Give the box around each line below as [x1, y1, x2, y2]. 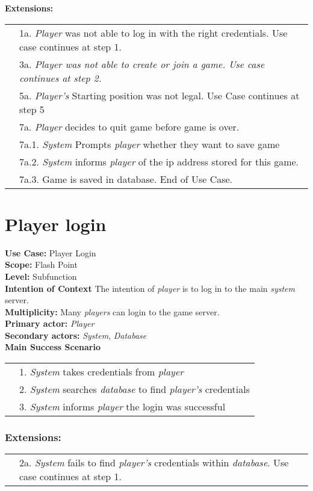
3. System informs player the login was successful [19, 400, 226, 414]
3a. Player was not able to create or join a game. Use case [19, 57, 265, 71]
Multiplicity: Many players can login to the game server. [5, 305, 220, 318]
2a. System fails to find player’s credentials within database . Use [19, 455, 289, 470]
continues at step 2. [19, 70, 102, 85]
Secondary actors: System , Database [5, 329, 147, 341]
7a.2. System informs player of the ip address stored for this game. [19, 154, 299, 168]
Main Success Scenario [5, 341, 101, 353]
